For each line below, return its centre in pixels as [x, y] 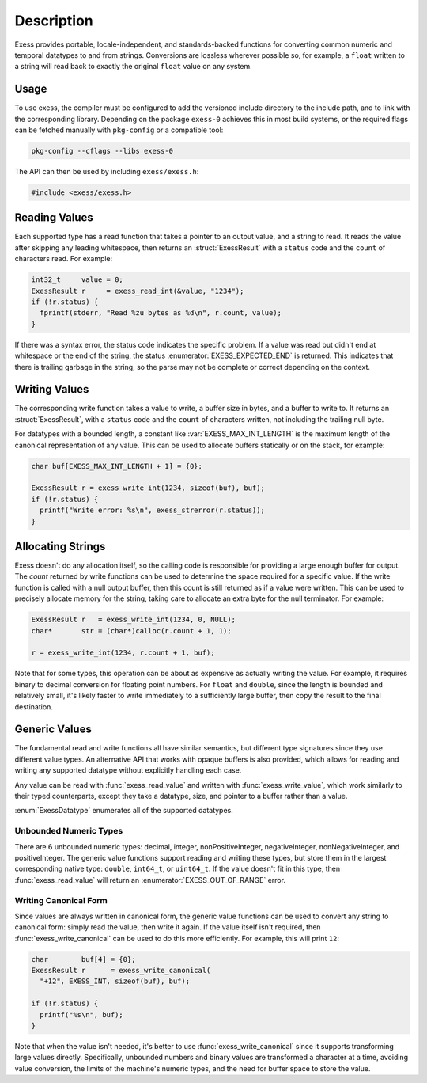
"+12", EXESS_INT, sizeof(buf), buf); [115, 981]
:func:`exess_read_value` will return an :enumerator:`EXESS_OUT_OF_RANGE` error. [150, 880]
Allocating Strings [60, 546]
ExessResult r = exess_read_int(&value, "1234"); [138, 291]
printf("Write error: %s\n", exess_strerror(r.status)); [152, 510]
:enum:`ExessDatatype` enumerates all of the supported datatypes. [124, 811]
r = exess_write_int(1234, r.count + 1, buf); [123, 653]
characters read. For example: [64, 259]
